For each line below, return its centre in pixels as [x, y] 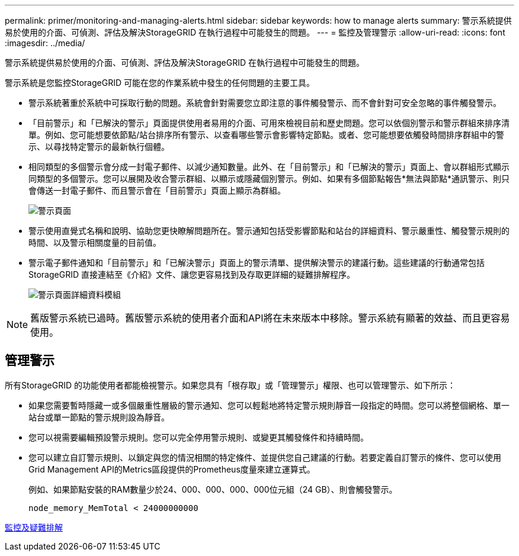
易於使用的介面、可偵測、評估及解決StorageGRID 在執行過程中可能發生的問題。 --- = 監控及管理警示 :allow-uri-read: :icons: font [255, 32]
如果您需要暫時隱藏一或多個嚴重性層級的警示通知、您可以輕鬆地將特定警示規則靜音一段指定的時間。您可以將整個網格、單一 [269, 405]
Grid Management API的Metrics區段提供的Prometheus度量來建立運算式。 [172, 469]
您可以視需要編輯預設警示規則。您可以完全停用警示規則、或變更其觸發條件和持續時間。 [198, 437]
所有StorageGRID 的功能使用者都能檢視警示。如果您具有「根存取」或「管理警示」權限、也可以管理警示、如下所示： [230, 385]
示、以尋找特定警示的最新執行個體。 [99, 147]
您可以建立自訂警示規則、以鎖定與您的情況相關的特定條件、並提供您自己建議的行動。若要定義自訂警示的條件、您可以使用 [265, 457]
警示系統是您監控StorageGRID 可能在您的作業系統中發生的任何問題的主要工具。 [160, 83]
